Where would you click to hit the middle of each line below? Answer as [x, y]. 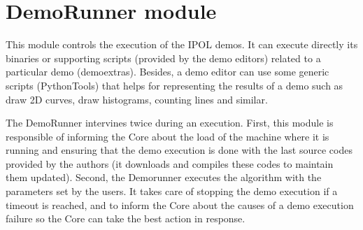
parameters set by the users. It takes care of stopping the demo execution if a [172, 191]
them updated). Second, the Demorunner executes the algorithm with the [164, 177]
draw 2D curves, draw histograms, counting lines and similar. [137, 99]
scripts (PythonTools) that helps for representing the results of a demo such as [175, 85]
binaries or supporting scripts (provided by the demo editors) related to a [163, 58]
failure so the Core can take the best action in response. [126, 218]
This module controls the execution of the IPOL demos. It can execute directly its [182, 44]
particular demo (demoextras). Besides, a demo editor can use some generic [168, 72]
